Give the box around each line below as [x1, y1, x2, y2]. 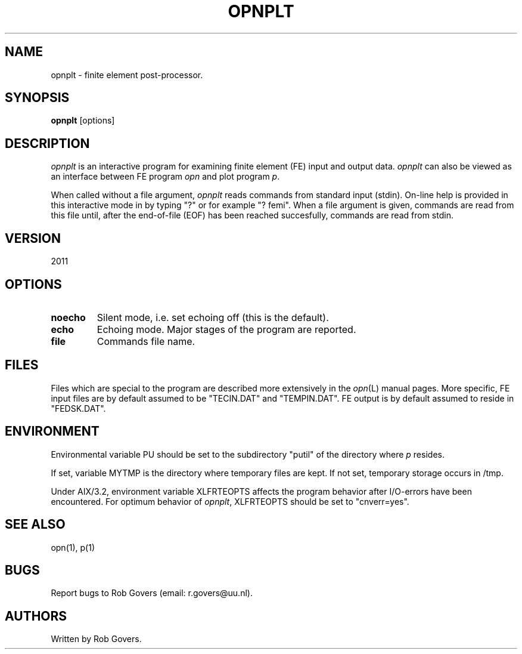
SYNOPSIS [5, 90, 70, 106]
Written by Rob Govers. [51, 634, 142, 644]
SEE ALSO [5, 517, 66, 532]
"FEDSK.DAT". [51, 403, 106, 414]
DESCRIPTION [5, 135, 90, 151]
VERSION [5, 230, 61, 246]
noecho [51, 311, 86, 323]
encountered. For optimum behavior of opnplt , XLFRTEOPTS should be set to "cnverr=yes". [51, 496, 409, 507]
